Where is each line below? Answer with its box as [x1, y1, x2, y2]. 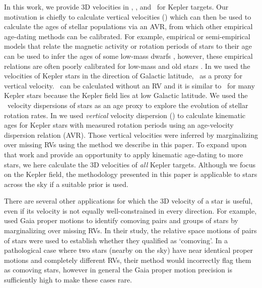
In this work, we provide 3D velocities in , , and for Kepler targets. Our [4, 2, 229, 12]
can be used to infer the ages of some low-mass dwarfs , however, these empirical [4, 50, 253, 61]
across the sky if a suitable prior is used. [4, 178, 128, 189]
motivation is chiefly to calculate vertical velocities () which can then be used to [4, 11, 251, 22]
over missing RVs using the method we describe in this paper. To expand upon [4, 139, 247, 150]
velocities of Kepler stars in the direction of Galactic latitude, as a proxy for [4, 70, 243, 81]
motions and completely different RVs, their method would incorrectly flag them [4, 254, 251, 265]
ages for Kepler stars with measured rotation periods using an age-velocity [4, 120, 234, 130]
